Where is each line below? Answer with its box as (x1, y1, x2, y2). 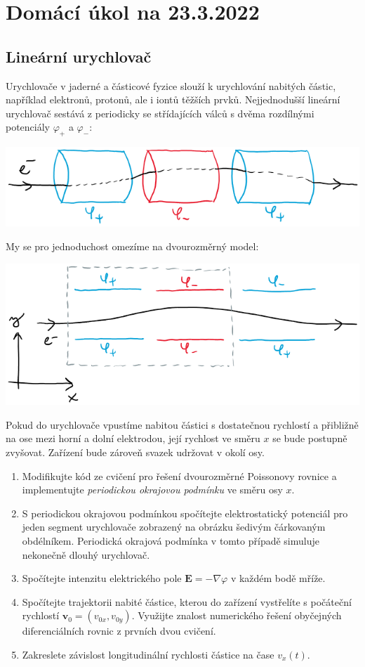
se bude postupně (272, 431, 347, 446)
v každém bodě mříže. (230, 571, 326, 585)
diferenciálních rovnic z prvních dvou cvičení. (22, 623, 216, 638)
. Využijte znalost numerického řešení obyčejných (131, 608, 342, 623)
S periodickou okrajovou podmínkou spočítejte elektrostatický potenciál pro (22, 505, 348, 520)
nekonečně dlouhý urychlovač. (22, 547, 150, 562)
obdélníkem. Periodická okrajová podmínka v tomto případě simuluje (22, 533, 319, 548)
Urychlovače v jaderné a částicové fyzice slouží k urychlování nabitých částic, (6, 78, 336, 93)
